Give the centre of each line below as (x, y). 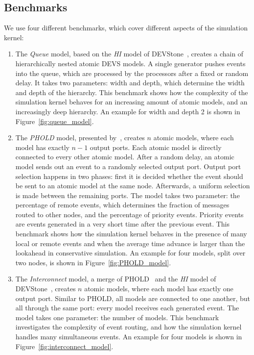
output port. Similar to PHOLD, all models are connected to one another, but (133, 298)
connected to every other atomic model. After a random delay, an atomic (125, 157)
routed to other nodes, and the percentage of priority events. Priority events (129, 214)
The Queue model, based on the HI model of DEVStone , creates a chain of (129, 54)
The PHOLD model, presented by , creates (80, 138)
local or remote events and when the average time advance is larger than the (130, 243)
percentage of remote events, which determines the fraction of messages (122, 205)
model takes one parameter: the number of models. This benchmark (117, 317)
